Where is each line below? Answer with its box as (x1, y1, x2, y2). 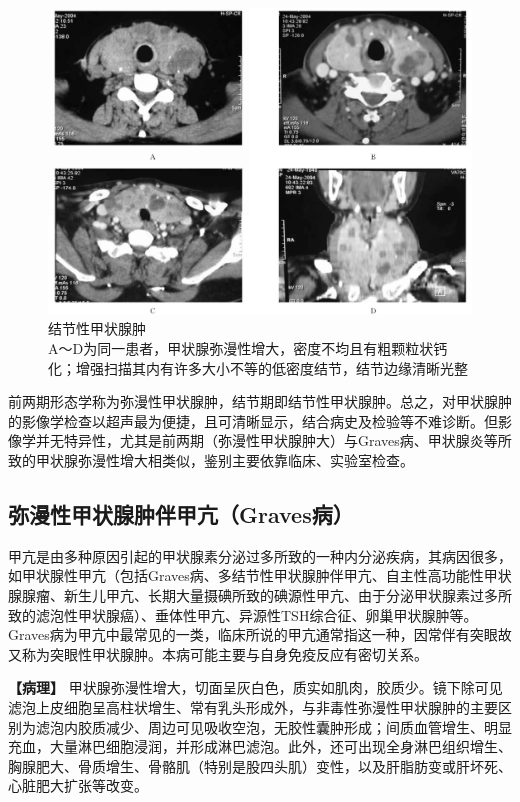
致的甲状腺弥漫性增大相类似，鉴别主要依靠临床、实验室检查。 (8, 449, 414, 470)
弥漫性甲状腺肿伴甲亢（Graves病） (8, 498, 354, 529)
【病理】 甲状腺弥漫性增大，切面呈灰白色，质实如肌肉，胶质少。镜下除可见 (8, 677, 503, 698)
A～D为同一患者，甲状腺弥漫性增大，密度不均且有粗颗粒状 (48, 338, 434, 358)
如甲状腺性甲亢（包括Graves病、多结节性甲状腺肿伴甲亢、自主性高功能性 (8, 565, 484, 586)
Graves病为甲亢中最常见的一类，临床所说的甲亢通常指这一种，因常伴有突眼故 (8, 624, 512, 645)
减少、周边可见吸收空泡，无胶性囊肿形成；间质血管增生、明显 (105, 716, 512, 737)
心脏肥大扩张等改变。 (8, 775, 148, 796)
